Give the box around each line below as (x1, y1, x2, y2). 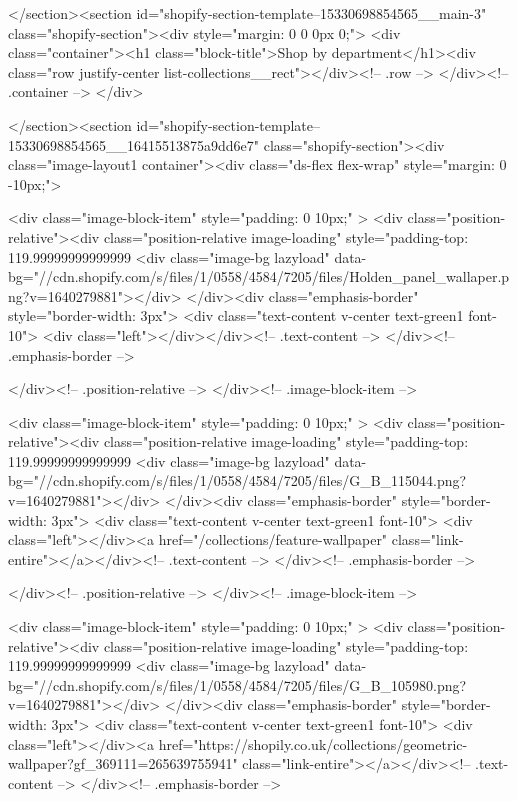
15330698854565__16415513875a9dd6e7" (8, 134, 260, 155)
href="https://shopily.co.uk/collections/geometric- (158, 733, 468, 754)
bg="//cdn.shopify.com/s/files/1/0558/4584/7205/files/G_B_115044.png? (8, 470, 467, 491)
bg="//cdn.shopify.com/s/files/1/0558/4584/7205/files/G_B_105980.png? (8, 674, 467, 695)
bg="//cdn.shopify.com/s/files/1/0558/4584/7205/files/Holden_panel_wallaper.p (8, 266, 510, 287)
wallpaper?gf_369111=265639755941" (8, 753, 238, 774)
